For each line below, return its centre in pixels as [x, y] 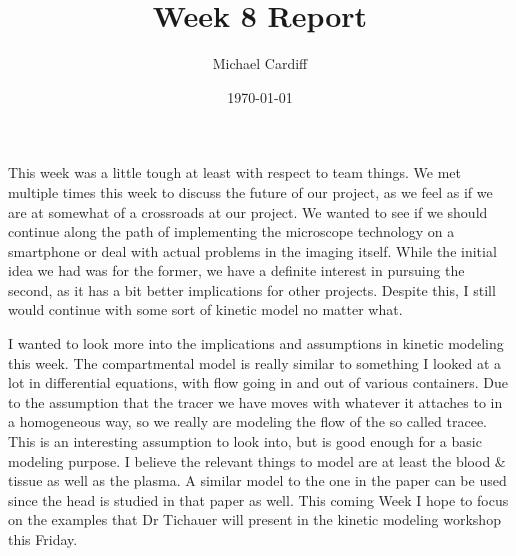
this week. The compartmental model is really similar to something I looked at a [255, 362]
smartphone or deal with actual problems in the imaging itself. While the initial [252, 250]
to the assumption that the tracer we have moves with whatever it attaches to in [255, 401]
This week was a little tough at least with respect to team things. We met [235, 172]
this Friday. [43, 539]
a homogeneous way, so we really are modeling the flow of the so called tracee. [247, 421]
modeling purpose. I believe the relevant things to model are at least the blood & [257, 460]
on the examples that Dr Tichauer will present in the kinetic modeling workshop [254, 519]
